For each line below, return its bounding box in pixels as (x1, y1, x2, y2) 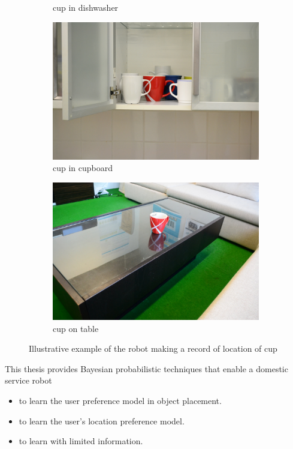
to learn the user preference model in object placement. (19, 394, 222, 406)
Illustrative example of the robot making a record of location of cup (29, 342, 277, 355)
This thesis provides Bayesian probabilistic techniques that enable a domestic (5, 362, 288, 375)
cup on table (53, 322, 99, 334)
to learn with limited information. (19, 435, 143, 447)
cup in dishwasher (53, 1, 119, 13)
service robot (5, 374, 52, 387)
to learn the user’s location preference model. (19, 414, 185, 427)
